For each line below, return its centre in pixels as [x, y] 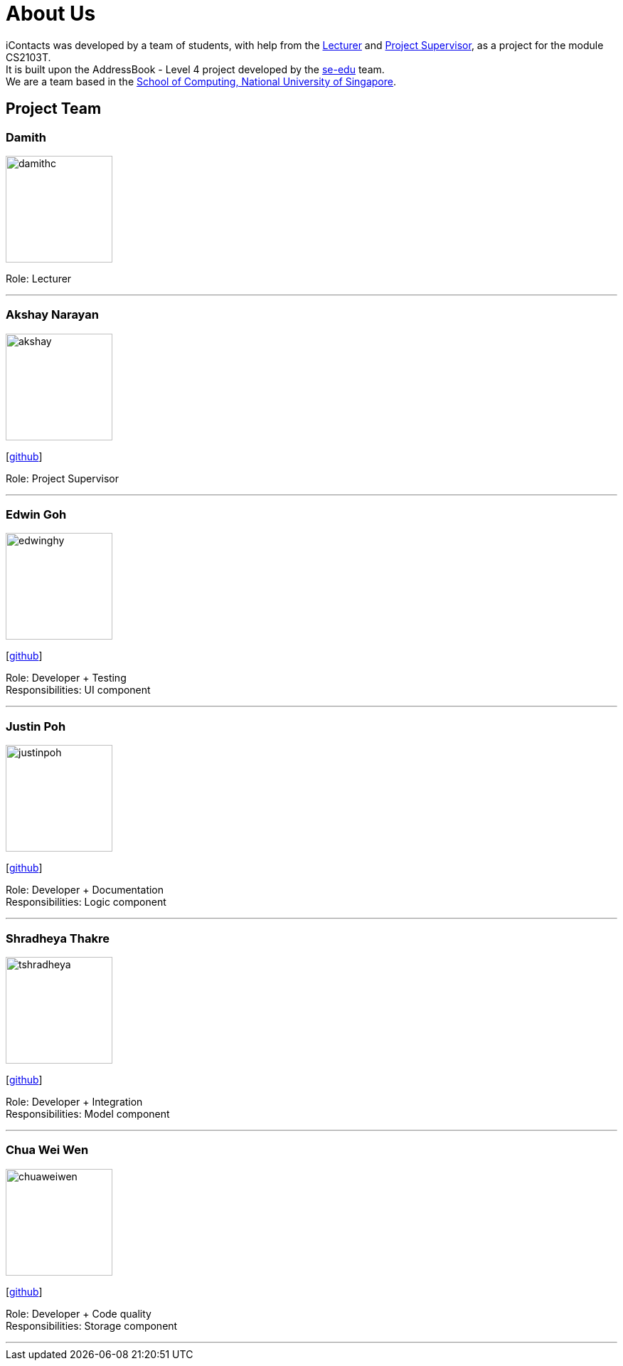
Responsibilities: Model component [88, 1113]
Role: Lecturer [39, 278]
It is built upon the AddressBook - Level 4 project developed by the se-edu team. [195, 69]
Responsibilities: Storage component [92, 1325]
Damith [26, 137]
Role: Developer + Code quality [79, 1313]
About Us [51, 14]
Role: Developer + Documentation [85, 890]
